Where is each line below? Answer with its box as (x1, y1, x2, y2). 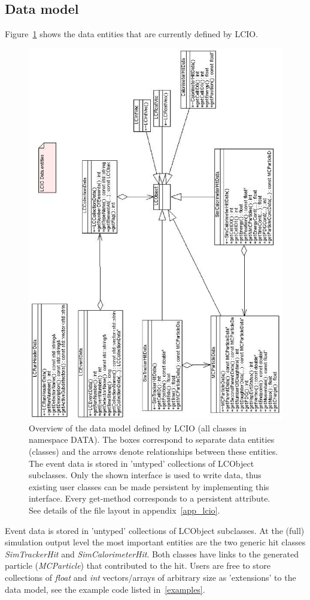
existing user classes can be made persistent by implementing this (29, 480, 269, 493)
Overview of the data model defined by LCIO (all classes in (29, 421, 247, 434)
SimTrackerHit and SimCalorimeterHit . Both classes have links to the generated (5, 547, 299, 560)
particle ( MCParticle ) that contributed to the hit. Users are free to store (5, 559, 271, 572)
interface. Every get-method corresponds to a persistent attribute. (29, 492, 271, 505)
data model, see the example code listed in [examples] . (5, 583, 205, 595)
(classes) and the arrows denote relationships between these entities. (29, 445, 278, 458)
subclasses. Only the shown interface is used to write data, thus (29, 469, 262, 481)
